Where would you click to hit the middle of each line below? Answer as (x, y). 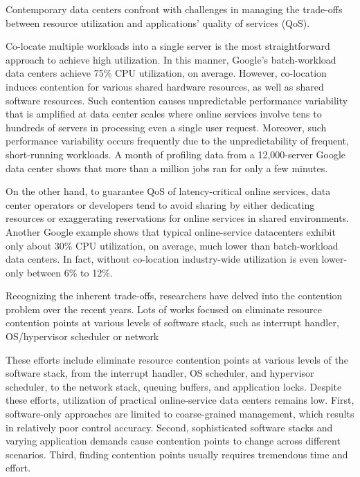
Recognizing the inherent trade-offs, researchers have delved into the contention (174, 296)
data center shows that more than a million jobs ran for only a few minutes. (167, 168)
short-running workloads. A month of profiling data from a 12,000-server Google (176, 154)
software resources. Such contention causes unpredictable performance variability (177, 100)
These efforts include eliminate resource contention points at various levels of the (177, 359)
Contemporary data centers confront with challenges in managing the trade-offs (174, 9)
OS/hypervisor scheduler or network (82, 336)
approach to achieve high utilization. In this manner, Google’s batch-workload (171, 59)
